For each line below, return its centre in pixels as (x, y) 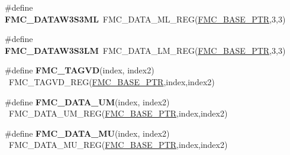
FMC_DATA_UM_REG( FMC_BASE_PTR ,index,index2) (118, 113)
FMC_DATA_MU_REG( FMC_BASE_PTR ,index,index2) (118, 145)
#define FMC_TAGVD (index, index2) (80, 70)
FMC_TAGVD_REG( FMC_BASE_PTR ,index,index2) (112, 81)
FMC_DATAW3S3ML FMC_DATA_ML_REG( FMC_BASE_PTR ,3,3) (145, 19)
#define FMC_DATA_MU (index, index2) (87, 133)
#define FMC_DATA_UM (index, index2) (87, 101)
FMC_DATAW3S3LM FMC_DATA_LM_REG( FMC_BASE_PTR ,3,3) (145, 50)
